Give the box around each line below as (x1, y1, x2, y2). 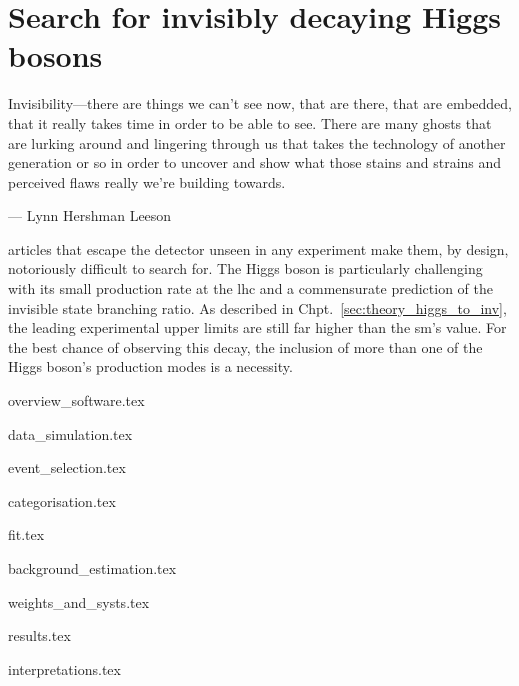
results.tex (8, 625, 71, 646)
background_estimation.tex (8, 558, 177, 578)
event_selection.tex (8, 457, 126, 478)
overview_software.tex (8, 390, 145, 411)
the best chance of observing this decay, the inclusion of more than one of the (8, 336, 483, 357)
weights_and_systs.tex (8, 591, 150, 612)
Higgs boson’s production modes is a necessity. (8, 356, 293, 377)
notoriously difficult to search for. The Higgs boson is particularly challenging (8, 258, 483, 279)
